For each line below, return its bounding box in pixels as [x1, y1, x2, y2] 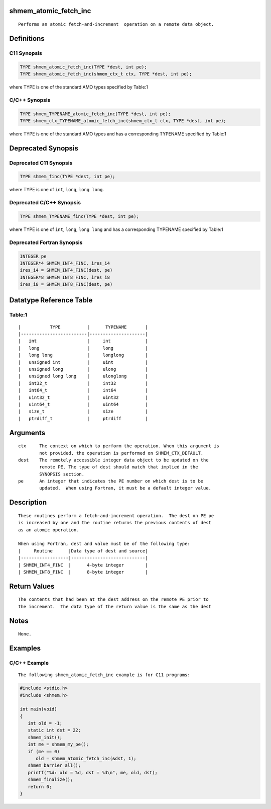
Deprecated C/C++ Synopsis [9, 199, 81, 206]
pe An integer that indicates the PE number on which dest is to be [18, 478, 204, 484]
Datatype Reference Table [9, 296, 93, 304]
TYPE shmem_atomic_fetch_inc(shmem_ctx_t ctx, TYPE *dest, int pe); [20, 71, 192, 76]
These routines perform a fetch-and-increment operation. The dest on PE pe [18, 513, 214, 518]
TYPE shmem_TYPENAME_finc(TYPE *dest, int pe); [20, 213, 139, 219]
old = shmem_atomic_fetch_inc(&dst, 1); [36, 756, 137, 762]
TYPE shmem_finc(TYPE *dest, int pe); [20, 174, 115, 180]
